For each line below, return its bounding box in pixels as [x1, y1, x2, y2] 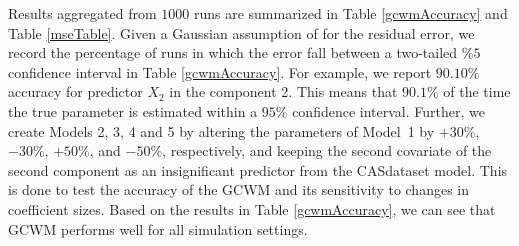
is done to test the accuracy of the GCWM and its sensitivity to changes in [8, 179, 470, 200]
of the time [443, 81, 511, 102]
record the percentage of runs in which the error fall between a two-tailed [8, 42, 458, 63]
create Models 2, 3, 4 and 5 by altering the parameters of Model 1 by [8, 120, 435, 141]
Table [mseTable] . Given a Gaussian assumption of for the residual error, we [8, 22, 475, 43]
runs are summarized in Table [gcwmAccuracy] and [193, 3, 508, 23]
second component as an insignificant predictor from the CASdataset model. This [8, 159, 508, 180]
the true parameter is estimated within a [8, 100, 258, 121]
